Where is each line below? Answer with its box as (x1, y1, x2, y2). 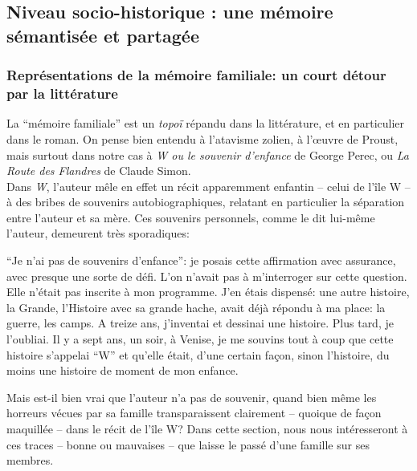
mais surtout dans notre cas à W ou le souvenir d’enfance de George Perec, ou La (6, 146, 409, 163)
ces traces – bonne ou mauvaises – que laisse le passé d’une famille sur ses (6, 436, 370, 453)
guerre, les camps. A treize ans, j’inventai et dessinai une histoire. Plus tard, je (6, 315, 394, 331)
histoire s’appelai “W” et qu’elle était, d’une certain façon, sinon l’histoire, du (6, 346, 390, 363)
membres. (6, 452, 54, 469)
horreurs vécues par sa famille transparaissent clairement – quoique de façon (6, 404, 382, 421)
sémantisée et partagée (6, 22, 199, 47)
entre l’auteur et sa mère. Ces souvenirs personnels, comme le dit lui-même (6, 209, 375, 225)
